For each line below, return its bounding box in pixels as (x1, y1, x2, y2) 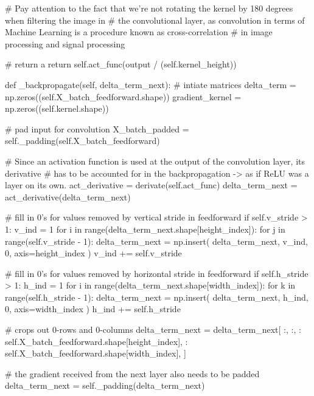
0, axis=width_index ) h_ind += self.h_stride (5, 302, 181, 315)
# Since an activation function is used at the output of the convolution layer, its (5, 154, 305, 167)
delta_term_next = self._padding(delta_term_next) (5, 379, 205, 392)
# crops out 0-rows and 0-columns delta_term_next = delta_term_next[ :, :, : (5, 323, 301, 336)
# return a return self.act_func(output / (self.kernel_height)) (5, 58, 237, 70)
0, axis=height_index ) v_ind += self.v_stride (5, 247, 182, 259)
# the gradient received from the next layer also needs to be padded (5, 367, 260, 380)
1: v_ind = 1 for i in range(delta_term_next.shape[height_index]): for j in (5, 222, 285, 235)
